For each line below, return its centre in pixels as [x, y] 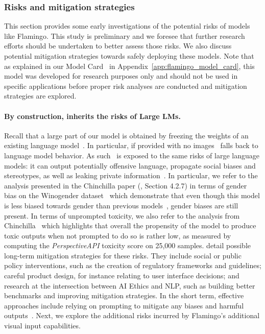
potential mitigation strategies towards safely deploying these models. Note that [129, 56]
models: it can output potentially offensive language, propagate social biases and [130, 165]
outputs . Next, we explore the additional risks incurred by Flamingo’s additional [132, 315]
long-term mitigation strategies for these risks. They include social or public [123, 255]
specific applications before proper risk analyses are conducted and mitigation [126, 86]
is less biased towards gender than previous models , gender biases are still [121, 205]
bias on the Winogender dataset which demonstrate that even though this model [132, 195]
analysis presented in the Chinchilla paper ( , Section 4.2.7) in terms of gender [126, 185]
